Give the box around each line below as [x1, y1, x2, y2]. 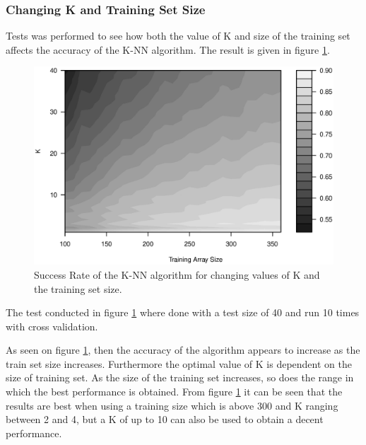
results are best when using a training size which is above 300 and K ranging [6, 398, 338, 412]
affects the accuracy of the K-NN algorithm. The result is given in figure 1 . [6, 42, 330, 57]
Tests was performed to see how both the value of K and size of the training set [6, 28, 350, 43]
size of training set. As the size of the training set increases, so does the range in [6, 370, 354, 385]
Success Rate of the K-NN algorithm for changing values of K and [34, 267, 320, 282]
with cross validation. [6, 318, 98, 333]
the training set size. [34, 281, 122, 296]
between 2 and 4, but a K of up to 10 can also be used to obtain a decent [6, 412, 324, 427]
